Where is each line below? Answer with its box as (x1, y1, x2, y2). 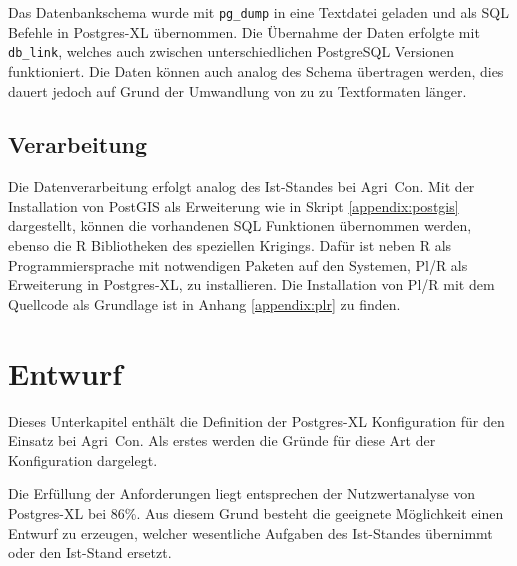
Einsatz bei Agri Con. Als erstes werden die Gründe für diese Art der (8, 430, 436, 451)
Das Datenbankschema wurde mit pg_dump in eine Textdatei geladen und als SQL (8, 2, 509, 22)
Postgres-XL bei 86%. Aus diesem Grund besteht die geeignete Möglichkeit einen (8, 502, 504, 523)
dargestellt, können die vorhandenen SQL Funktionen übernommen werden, (8, 215, 472, 236)
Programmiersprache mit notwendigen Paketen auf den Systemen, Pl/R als (8, 254, 468, 275)
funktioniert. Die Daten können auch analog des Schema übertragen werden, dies (8, 60, 504, 81)
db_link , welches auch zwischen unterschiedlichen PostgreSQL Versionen (8, 41, 455, 62)
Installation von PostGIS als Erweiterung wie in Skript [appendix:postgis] (8, 195, 459, 216)
